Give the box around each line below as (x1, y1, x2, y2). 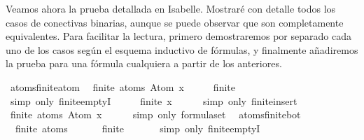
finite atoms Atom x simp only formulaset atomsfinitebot (10, 107, 301, 122)
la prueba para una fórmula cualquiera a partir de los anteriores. (6, 56, 282, 71)
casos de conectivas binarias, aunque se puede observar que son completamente (6, 15, 344, 29)
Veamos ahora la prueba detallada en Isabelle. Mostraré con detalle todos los (6, 1, 336, 15)
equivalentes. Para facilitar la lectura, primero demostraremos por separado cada (6, 29, 351, 43)
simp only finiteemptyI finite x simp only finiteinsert (10, 93, 297, 108)
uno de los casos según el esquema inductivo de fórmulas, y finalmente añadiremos (6, 42, 358, 57)
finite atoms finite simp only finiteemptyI (15, 120, 260, 135)
